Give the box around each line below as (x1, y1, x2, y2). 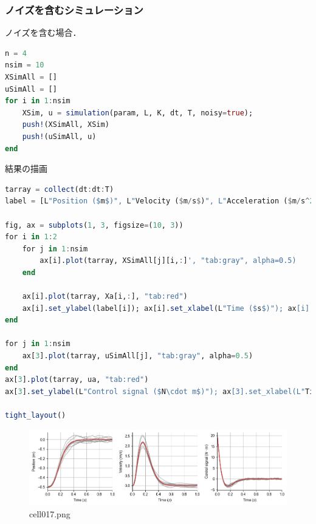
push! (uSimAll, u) (22, 132, 97, 141)
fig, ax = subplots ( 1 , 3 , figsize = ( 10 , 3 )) (5, 220, 184, 230)
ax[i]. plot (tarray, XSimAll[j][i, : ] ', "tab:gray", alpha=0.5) (39, 256, 297, 265)
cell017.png (29, 507, 70, 520)
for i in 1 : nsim (5, 97, 70, 106)
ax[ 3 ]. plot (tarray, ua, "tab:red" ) (5, 375, 149, 384)
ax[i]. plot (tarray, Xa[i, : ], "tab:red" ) (22, 292, 188, 301)
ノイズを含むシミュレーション (5, 2, 143, 17)
